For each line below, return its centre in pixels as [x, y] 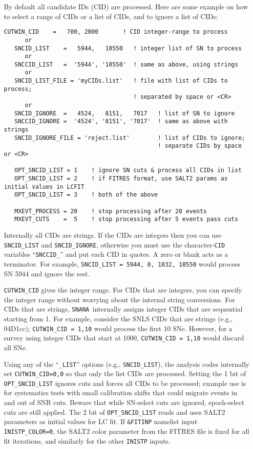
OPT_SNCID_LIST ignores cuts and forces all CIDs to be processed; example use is [125, 383]
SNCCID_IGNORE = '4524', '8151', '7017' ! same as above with [121, 122]
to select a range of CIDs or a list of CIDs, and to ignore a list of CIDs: [111, 16]
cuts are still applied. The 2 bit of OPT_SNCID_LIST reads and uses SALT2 [115, 412]
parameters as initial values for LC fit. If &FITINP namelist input [101, 421]
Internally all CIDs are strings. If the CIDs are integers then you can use [113, 235]
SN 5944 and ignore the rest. [47, 273]
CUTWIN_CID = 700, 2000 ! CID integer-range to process [116, 32]
